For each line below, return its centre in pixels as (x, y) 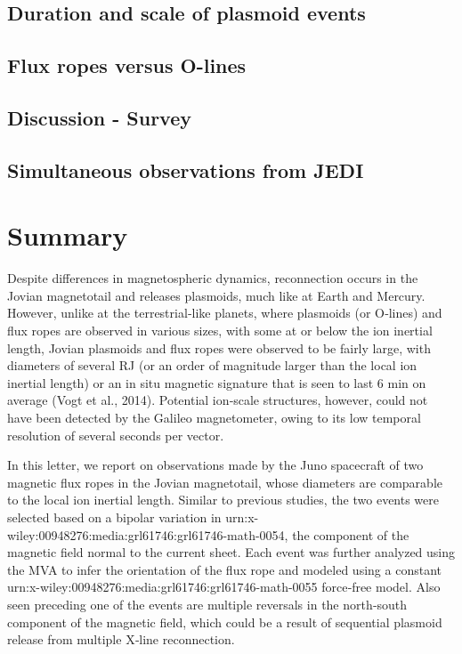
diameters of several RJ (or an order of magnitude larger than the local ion (212, 365)
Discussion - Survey (99, 117)
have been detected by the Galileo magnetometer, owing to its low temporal (214, 417)
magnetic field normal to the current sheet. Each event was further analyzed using (231, 552)
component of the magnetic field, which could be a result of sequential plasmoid (225, 622)
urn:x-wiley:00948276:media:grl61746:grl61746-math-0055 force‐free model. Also (224, 587)
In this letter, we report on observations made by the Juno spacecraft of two (215, 465)
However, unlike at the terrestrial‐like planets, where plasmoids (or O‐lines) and (225, 313)
